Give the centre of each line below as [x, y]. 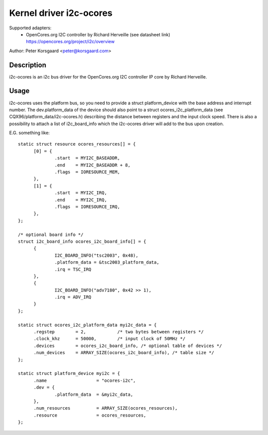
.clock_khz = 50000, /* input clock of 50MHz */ [109, 339]
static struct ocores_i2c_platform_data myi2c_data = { [87, 325]
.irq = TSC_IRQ [73, 269]
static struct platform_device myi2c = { [69, 373]
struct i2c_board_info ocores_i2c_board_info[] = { [82, 241]
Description [28, 65]
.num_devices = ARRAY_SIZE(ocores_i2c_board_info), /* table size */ [124, 353]
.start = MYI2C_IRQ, [81, 193]
